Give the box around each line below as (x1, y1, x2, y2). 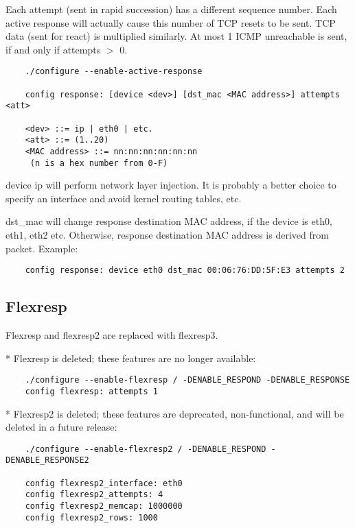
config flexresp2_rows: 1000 (25, 512, 158, 523)
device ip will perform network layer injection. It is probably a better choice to (5, 178, 336, 192)
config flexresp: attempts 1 (25, 386, 158, 396)
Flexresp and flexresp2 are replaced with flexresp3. (5, 328, 218, 342)
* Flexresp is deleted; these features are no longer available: (5, 350, 256, 365)
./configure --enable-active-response (25, 67, 203, 77)
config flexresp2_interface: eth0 (25, 478, 183, 488)
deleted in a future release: (5, 420, 117, 434)
